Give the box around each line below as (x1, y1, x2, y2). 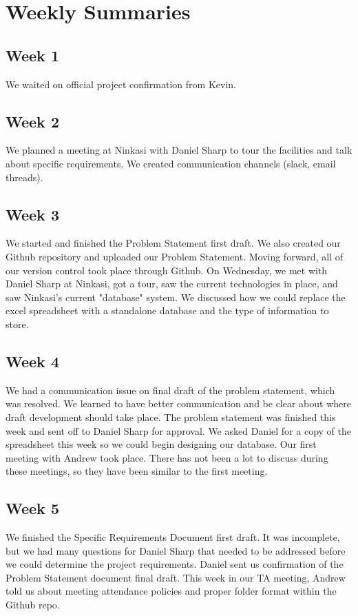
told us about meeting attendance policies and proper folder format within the (6, 584, 337, 598)
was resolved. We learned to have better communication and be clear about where (6, 396, 351, 411)
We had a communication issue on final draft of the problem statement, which (6, 382, 335, 397)
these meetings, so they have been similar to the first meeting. (6, 464, 268, 478)
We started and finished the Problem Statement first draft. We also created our (6, 236, 341, 250)
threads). (6, 170, 43, 184)
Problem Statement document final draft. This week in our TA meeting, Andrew (6, 570, 346, 584)
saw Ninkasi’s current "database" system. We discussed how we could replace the (6, 289, 346, 304)
